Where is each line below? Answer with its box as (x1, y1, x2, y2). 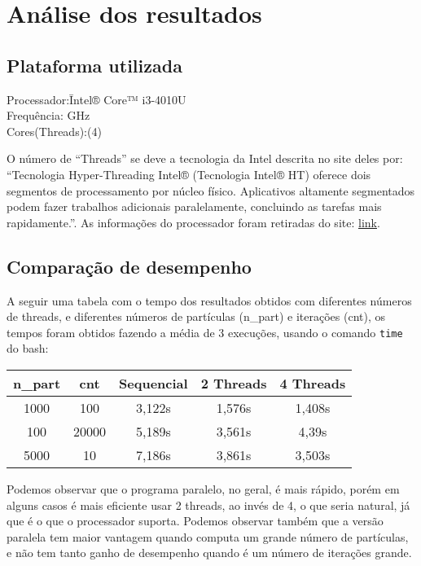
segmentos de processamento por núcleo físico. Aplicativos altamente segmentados (7, 182, 415, 199)
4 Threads (279, 373, 346, 393)
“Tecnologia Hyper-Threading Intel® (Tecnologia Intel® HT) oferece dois (7, 165, 371, 182)
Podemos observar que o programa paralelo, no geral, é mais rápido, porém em (7, 480, 400, 497)
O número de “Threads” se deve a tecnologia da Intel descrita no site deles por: (7, 150, 403, 167)
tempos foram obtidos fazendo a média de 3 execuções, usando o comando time (7, 323, 403, 340)
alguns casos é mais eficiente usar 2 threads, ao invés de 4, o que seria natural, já (7, 496, 410, 513)
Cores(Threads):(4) (7, 122, 102, 139)
